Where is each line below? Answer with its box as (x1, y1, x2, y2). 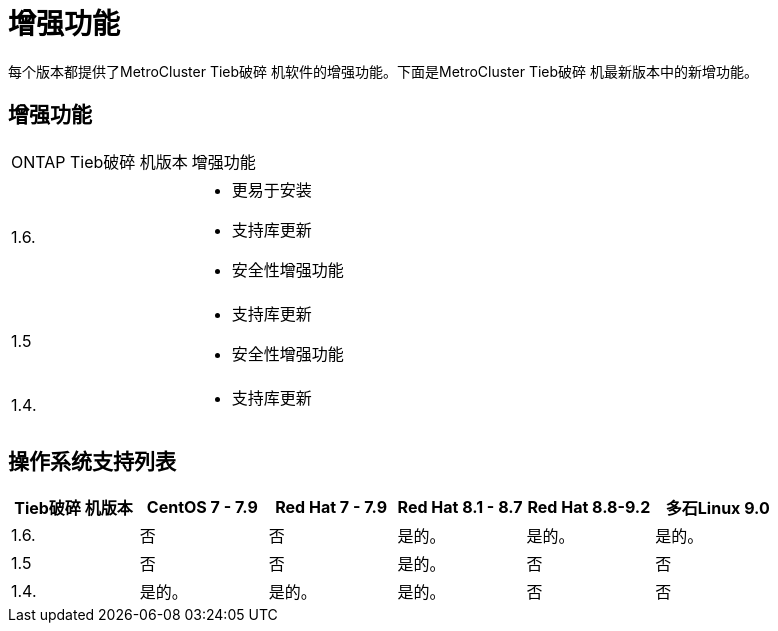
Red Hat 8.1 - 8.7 (397, 497, 523, 518)
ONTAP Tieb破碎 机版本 (11, 151, 188, 172)
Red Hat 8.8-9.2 (527, 497, 651, 518)
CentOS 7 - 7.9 (146, 497, 258, 518)
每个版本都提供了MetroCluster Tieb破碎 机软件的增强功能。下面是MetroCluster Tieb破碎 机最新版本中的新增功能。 (8, 62, 759, 80)
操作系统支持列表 (8, 449, 176, 475)
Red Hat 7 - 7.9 (275, 497, 388, 518)
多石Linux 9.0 (665, 498, 770, 519)
